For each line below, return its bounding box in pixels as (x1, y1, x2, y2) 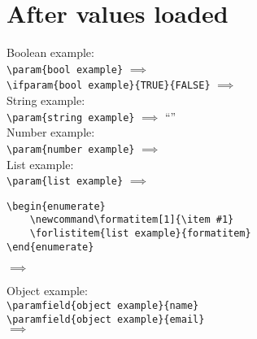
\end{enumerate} (7, 241, 94, 253)
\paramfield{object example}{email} (7, 313, 205, 325)
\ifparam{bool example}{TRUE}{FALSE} (7, 80, 211, 92)
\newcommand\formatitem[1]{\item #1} (29, 214, 234, 226)
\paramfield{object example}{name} (7, 300, 199, 311)
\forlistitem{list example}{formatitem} (29, 228, 251, 240)
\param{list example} (7, 176, 124, 188)
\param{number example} (7, 143, 135, 155)
